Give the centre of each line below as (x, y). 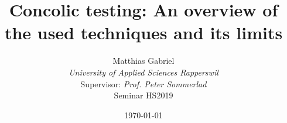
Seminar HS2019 (143, 95)
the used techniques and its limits (143, 33)
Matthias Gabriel (143, 61)
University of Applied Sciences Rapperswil (143, 72)
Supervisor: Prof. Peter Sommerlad (143, 83)
